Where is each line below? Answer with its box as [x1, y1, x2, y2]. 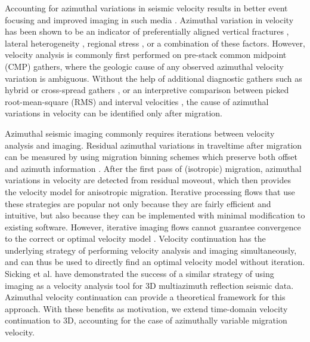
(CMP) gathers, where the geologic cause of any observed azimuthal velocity [5, 60, 284, 72]
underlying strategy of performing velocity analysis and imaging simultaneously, [5, 244, 297, 256]
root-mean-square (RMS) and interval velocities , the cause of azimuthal [5, 95, 269, 107]
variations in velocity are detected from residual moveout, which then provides [5, 174, 291, 186]
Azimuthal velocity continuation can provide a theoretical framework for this [5, 291, 286, 303]
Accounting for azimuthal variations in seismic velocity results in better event [5, 2, 288, 14]
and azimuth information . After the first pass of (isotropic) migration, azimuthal [5, 162, 302, 174]
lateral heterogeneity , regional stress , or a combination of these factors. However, [5, 36, 305, 49]
